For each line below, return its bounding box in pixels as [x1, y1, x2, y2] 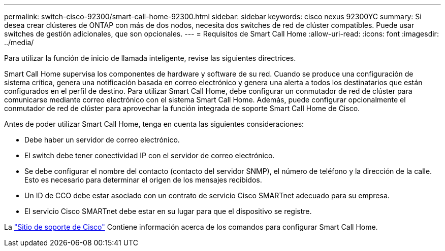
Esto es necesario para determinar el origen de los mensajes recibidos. [24, 175, 262, 184]
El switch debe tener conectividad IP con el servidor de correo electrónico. [24, 151, 275, 160]
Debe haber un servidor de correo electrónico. [24, 135, 180, 144]
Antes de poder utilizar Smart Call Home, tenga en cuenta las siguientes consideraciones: [4, 120, 304, 128]
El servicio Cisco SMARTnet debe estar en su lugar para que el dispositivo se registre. [24, 207, 312, 216]
